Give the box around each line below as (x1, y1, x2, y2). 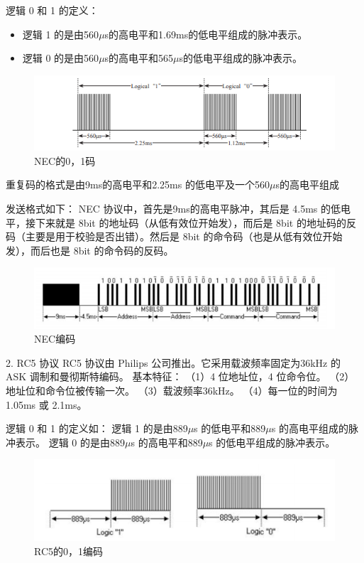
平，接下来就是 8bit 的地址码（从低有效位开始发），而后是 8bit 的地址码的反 (6, 215, 356, 230)
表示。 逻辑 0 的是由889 (15, 434, 125, 449)
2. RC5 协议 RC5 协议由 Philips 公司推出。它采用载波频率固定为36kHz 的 (6, 355, 341, 370)
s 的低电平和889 (194, 421, 266, 436)
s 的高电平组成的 (271, 421, 348, 436)
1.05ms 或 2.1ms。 (6, 397, 87, 412)
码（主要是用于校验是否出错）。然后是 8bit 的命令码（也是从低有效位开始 (6, 229, 343, 244)
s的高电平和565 (104, 50, 174, 65)
